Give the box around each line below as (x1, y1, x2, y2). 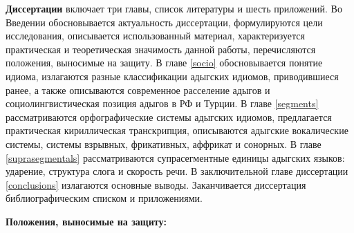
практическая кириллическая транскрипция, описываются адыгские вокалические (6, 123, 348, 138)
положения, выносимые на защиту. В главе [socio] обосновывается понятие (6, 55, 323, 70)
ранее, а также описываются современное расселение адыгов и (6, 82, 270, 97)
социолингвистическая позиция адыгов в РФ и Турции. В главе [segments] (6, 96, 319, 111)
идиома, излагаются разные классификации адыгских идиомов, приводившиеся (6, 68, 339, 83)
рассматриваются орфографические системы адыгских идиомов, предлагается (6, 109, 332, 124)
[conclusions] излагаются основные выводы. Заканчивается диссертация (6, 177, 306, 192)
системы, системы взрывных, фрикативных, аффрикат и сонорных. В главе (6, 136, 322, 151)
